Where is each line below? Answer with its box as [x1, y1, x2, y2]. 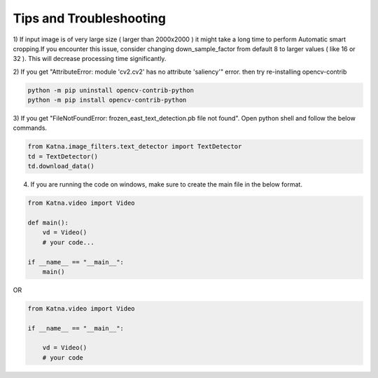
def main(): [27, 218, 69, 227]
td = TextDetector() [27, 152, 98, 161]
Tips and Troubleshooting [13, 11, 166, 26]
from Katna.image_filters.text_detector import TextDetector [27, 142, 242, 151]
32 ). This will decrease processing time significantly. [13, 55, 167, 63]
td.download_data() [27, 162, 94, 170]
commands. [13, 123, 48, 133]
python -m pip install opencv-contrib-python [27, 96, 187, 104]
